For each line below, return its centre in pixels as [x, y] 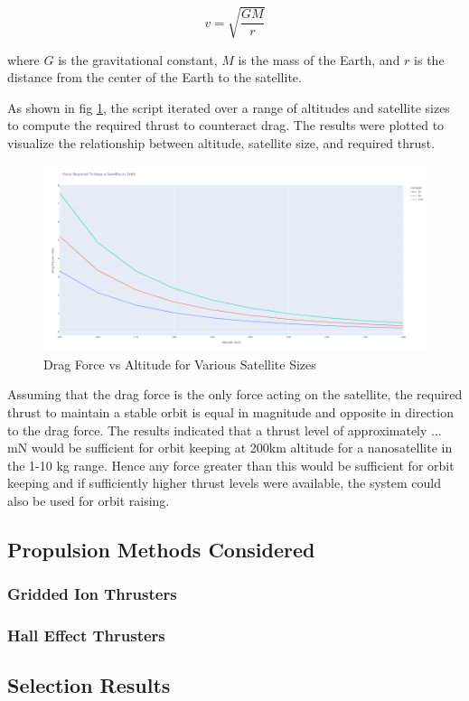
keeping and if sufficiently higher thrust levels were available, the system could [224, 483]
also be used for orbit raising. [89, 500]
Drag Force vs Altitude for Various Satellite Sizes [180, 364]
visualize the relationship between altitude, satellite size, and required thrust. [221, 142]
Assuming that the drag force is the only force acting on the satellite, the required [235, 394]
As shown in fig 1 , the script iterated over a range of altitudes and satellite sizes [229, 107]
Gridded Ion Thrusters [92, 594]
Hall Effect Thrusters [86, 636]
